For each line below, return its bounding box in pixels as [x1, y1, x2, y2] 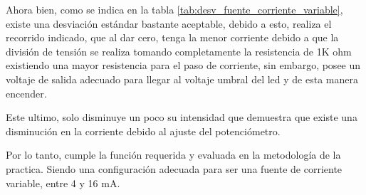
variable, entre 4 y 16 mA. [6, 175, 120, 190]
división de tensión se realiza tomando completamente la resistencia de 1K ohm [6, 43, 352, 58]
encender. [6, 85, 47, 100]
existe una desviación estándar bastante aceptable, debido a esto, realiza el [6, 16, 332, 31]
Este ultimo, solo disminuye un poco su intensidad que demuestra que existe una [6, 110, 357, 125]
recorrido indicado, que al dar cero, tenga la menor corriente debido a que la [6, 30, 339, 45]
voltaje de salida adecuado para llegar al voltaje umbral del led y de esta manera [6, 71, 358, 86]
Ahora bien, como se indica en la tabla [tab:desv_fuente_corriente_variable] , [6, 2, 343, 16]
